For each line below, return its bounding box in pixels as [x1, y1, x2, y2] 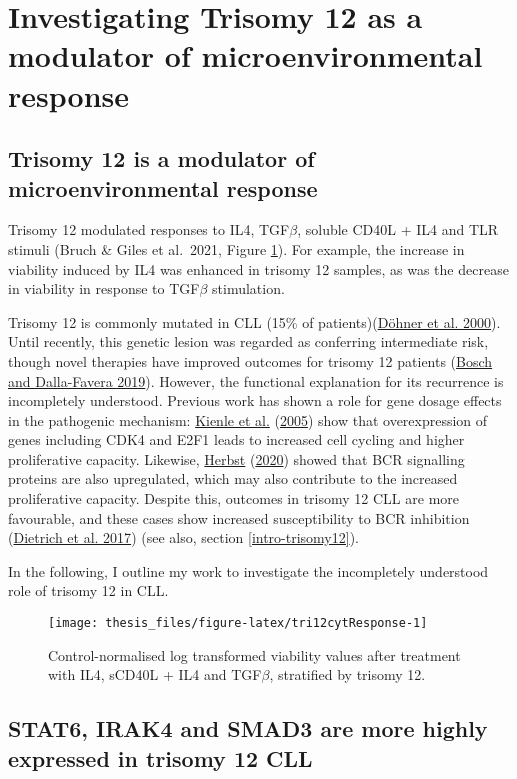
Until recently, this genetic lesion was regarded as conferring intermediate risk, [8, 331, 489, 352]
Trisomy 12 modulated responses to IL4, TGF [8, 219, 290, 240]
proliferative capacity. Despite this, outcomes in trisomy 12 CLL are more [8, 488, 459, 509]
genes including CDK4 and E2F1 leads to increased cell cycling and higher [8, 429, 465, 450]
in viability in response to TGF [8, 278, 200, 299]
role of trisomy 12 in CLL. [8, 580, 169, 601]
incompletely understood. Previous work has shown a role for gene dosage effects [8, 390, 502, 411]
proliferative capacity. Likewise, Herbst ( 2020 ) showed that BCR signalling [8, 448, 465, 469]
